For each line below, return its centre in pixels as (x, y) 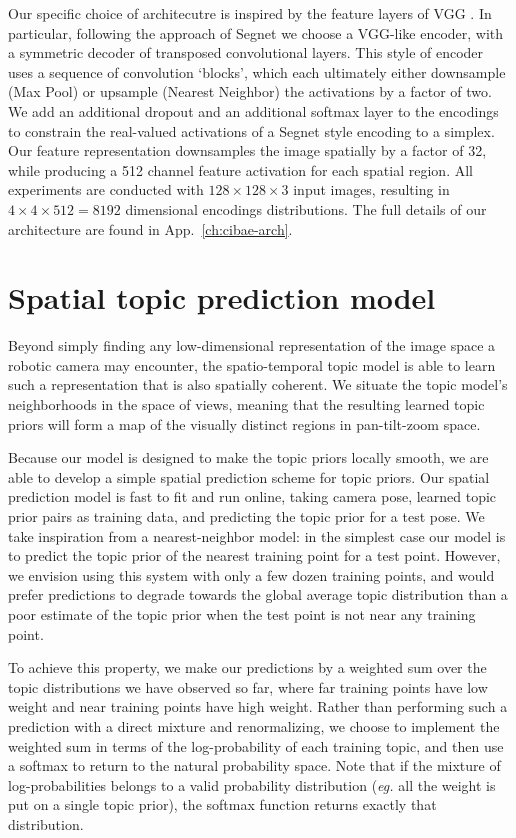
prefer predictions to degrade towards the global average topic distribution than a (258, 594)
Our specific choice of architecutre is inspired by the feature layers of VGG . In (250, 13)
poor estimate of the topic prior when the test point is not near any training (242, 613)
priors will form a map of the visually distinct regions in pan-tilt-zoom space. (244, 423)
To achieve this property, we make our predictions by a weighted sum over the (247, 667)
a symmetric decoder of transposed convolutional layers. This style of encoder (246, 52)
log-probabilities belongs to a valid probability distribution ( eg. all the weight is (252, 784)
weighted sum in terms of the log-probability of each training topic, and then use (256, 745)
